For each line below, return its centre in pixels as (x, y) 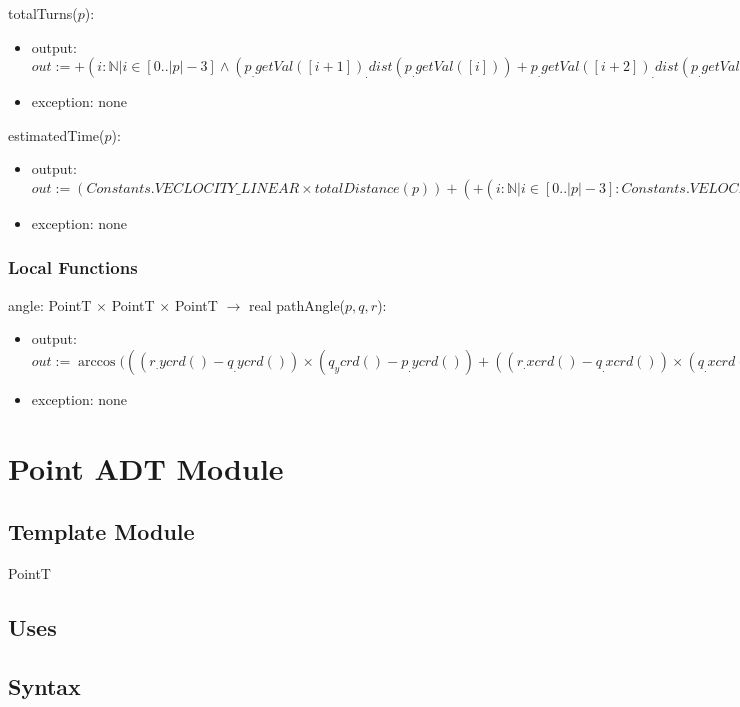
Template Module (101, 531)
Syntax (44, 685)
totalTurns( (43, 13)
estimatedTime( (56, 134)
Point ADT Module (146, 467)
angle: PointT (50, 304)
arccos (97, 361)
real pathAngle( (297, 304)
